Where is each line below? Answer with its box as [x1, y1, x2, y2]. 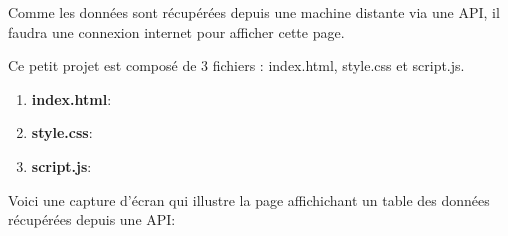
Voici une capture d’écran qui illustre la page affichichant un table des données [8, 189, 490, 210]
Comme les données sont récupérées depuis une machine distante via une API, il [8, 2, 500, 22]
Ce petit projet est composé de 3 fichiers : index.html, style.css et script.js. [8, 55, 465, 76]
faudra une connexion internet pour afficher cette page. [8, 21, 345, 42]
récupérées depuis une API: [8, 209, 176, 230]
